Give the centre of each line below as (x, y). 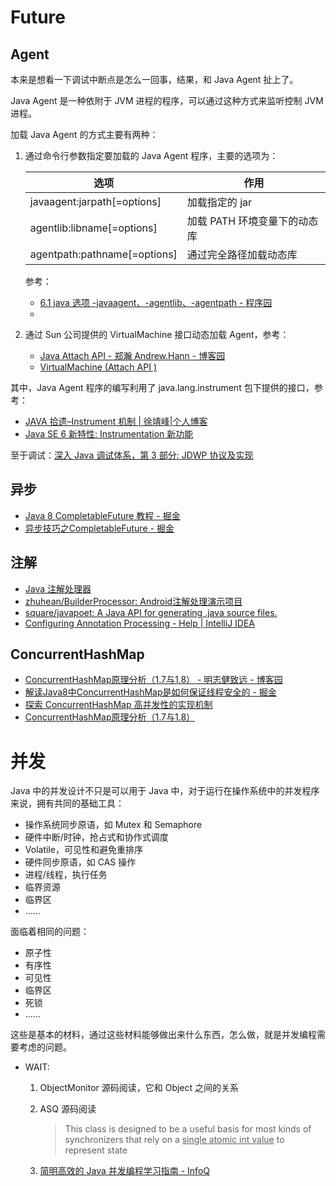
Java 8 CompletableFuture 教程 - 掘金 (102, 515)
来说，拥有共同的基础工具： (67, 803)
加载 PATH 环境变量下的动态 (252, 221)
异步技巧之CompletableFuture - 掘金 (99, 528)
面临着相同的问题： (50, 932)
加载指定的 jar (219, 202)
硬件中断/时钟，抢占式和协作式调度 (96, 837)
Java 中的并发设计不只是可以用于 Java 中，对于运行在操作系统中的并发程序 (165, 791)
